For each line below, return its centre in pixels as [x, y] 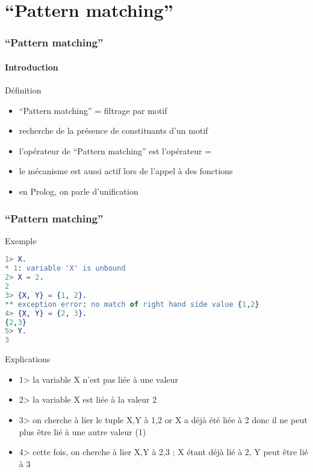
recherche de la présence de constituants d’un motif [113, 131]
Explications [28, 359]
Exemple [21, 240]
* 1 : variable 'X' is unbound [65, 269]
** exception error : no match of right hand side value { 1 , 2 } [132, 304]
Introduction [32, 67]
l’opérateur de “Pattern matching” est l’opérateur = [115, 150]
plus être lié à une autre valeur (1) [82, 431]
